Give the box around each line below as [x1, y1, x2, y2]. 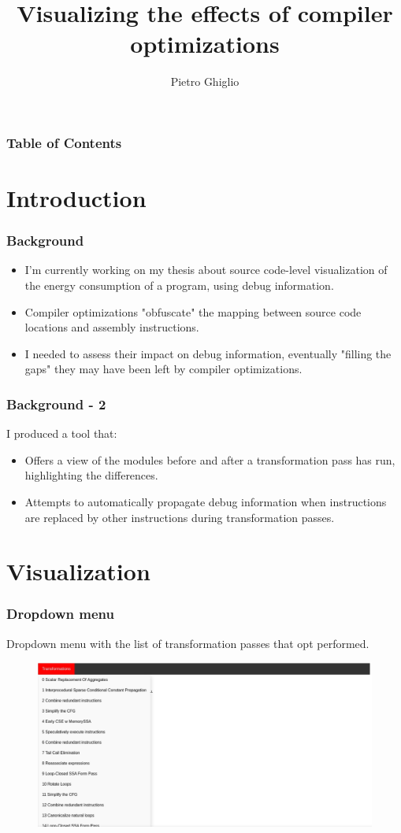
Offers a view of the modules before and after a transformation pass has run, [24, 451, 395, 468]
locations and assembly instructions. [24, 319, 199, 335]
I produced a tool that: [6, 425, 117, 442]
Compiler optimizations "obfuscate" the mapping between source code [24, 303, 362, 320]
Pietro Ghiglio [170, 73, 239, 90]
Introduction [6, 182, 147, 214]
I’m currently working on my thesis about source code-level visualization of [24, 261, 388, 278]
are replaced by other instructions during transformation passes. [24, 509, 335, 525]
